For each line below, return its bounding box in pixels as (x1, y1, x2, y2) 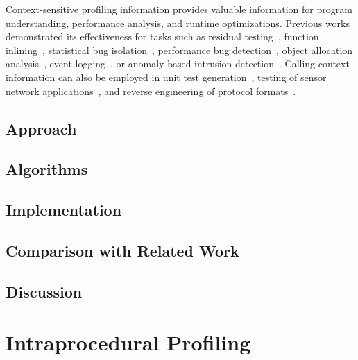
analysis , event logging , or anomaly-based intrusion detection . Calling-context (6, 56, 350, 71)
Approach (6, 117, 77, 139)
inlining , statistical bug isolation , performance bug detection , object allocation (6, 42, 353, 57)
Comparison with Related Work (6, 239, 239, 261)
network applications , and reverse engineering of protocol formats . (6, 83, 296, 98)
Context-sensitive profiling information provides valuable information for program (6, 2, 352, 16)
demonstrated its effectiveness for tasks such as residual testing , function (6, 29, 319, 44)
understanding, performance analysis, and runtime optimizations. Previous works (6, 15, 350, 30)
